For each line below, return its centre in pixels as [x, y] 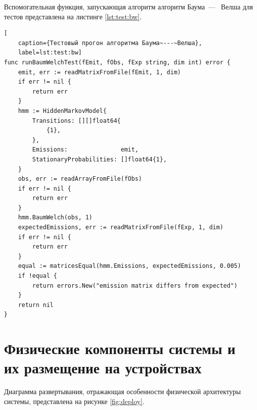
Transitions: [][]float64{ [77, 121]
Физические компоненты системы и [120, 348]
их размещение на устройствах [103, 368]
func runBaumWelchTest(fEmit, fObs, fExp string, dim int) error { [117, 62]
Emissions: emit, [86, 150]
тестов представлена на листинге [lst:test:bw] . [73, 16]
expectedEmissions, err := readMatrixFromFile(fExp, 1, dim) [121, 228]
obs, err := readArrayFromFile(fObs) [80, 179]
